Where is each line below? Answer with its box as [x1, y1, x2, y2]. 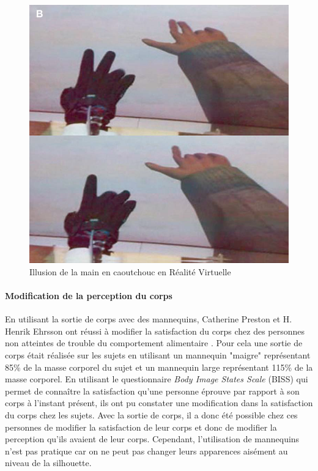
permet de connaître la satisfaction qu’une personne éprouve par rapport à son [5, 384, 300, 397]
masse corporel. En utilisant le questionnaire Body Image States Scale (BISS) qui [5, 373, 308, 385]
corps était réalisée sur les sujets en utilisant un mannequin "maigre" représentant [5, 349, 311, 362]
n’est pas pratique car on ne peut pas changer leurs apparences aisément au [5, 444, 288, 457]
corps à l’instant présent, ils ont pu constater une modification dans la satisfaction [5, 396, 313, 409]
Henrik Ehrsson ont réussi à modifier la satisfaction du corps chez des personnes [5, 324, 305, 337]
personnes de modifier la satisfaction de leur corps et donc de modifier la [5, 420, 277, 433]
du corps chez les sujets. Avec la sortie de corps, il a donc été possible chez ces [5, 409, 298, 421]
